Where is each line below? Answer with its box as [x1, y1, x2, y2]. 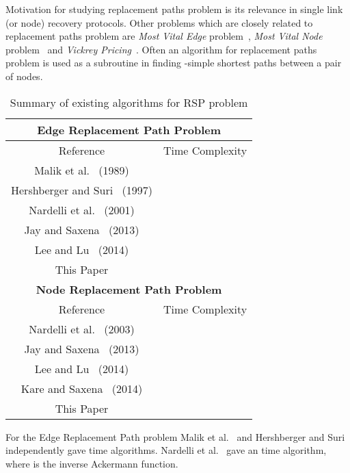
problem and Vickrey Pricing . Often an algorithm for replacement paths [5, 42, 317, 56]
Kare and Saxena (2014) [21, 380, 143, 396]
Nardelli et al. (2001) [29, 201, 135, 218]
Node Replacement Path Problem [36, 281, 222, 297]
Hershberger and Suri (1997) [11, 181, 152, 198]
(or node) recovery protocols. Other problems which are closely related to [5, 15, 313, 29]
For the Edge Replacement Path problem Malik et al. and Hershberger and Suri [5, 429, 345, 444]
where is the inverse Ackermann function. [5, 456, 178, 470]
